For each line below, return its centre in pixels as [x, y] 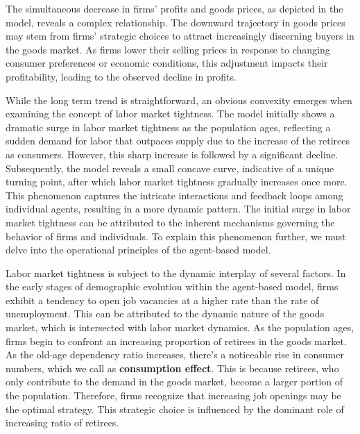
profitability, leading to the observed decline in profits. [121, 76]
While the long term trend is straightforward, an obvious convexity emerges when [179, 100]
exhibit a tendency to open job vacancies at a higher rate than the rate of [162, 300]
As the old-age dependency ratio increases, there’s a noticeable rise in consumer [175, 354]
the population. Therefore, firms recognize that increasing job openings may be [173, 395]
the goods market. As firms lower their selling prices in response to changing [168, 49]
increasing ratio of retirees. [62, 423]
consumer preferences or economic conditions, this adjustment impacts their [167, 63]
